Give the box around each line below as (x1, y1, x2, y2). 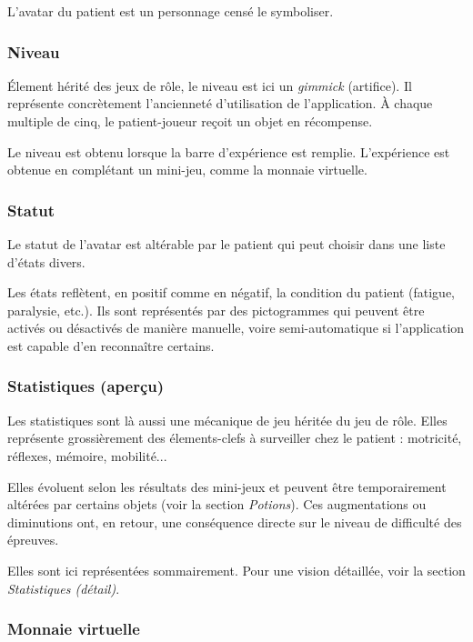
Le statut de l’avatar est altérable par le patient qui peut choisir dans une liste (7, 235, 446, 253)
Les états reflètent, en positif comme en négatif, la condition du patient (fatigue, (7, 283, 456, 302)
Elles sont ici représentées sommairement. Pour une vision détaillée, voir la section (7, 560, 466, 579)
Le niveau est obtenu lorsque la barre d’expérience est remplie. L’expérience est (7, 142, 450, 161)
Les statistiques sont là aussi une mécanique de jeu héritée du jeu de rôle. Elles (7, 410, 448, 429)
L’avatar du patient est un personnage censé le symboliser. (7, 2, 334, 20)
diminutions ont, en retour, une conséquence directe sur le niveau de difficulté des (7, 512, 462, 531)
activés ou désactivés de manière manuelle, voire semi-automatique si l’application (7, 318, 465, 337)
